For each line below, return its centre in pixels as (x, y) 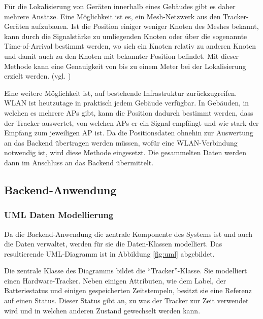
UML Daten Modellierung (59, 215)
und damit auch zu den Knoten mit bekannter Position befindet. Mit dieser (122, 56)
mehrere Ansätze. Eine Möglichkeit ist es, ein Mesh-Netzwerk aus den (112, 16)
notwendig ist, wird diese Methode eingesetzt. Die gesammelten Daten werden (125, 152)
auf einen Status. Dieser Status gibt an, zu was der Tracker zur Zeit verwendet (126, 300)
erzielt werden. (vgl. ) (38, 76)
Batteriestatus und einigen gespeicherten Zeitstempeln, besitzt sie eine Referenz (128, 290)
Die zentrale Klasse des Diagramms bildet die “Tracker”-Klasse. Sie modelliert (126, 271)
